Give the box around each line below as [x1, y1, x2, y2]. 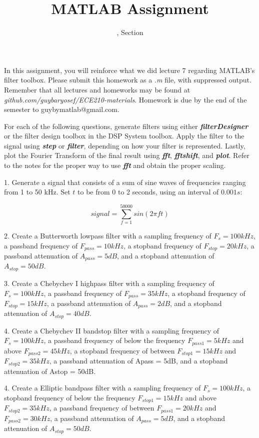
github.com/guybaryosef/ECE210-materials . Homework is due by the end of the [4, 94, 247, 104]
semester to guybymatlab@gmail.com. [4, 104, 119, 114]
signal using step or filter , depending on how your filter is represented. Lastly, [4, 140, 245, 150]
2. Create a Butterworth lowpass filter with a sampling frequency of [4, 230, 211, 240]
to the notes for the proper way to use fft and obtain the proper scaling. [4, 160, 226, 170]
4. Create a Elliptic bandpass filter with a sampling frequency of [4, 382, 201, 393]
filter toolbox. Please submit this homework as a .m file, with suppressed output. [4, 74, 251, 85]
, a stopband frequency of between [69, 345, 175, 355]
